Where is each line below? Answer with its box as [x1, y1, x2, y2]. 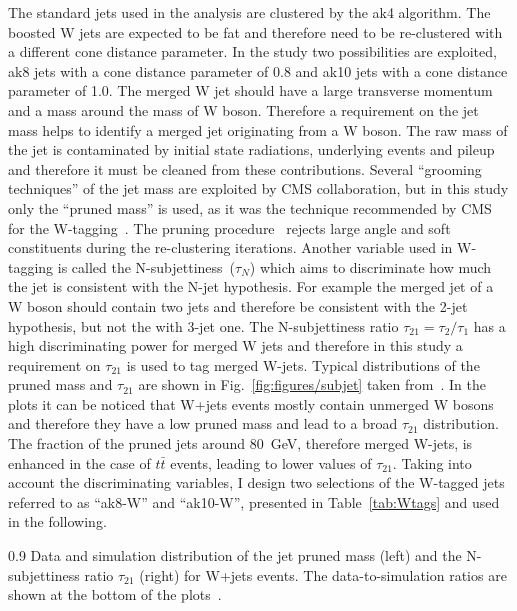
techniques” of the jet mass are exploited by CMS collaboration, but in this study [8, 178, 509, 199]
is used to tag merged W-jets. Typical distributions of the [126, 354, 480, 375]
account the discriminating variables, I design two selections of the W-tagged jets [8, 472, 505, 493]
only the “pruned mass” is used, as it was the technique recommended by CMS [8, 197, 492, 218]
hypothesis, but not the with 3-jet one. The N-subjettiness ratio [8, 315, 399, 336]
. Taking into [392, 452, 472, 473]
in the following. [8, 511, 107, 532]
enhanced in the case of [8, 452, 151, 473]
